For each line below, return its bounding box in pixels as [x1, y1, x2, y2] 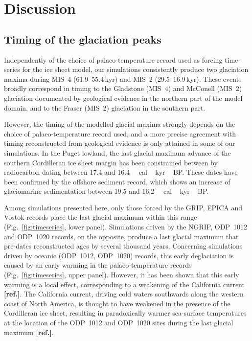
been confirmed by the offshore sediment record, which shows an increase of [4, 176, 230, 186]
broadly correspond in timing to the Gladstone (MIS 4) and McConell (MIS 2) [4, 83, 242, 93]
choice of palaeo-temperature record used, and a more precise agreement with [4, 128, 236, 138]
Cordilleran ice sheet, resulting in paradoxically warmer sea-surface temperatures [4, 308, 247, 318]
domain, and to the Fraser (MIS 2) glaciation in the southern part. [4, 102, 206, 113]
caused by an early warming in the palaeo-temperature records [4, 260, 192, 270]
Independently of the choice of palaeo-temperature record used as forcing [4, 54, 223, 65]
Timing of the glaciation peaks [4, 31, 161, 46]
